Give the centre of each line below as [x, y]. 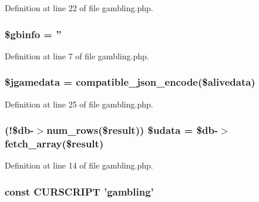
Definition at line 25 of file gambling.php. [79, 104]
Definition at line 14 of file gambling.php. [79, 165]
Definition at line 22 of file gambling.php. [79, 8]
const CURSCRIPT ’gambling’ [79, 191]
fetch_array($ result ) [54, 144]
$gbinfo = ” [33, 34]
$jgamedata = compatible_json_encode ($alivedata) [130, 82]
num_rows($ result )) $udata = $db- [132, 130]
